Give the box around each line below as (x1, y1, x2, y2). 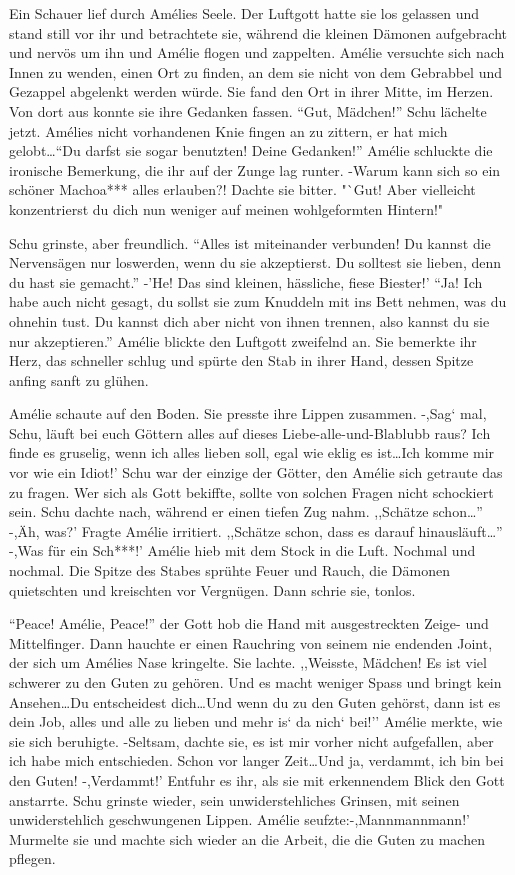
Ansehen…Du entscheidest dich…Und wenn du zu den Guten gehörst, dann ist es (9, 691, 501, 712)
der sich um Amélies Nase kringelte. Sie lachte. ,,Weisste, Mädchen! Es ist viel (9, 652, 487, 673)
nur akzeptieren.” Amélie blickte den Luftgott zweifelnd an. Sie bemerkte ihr (9, 330, 477, 351)
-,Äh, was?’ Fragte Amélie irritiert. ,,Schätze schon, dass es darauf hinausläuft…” (9, 520, 503, 541)
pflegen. (9, 848, 56, 869)
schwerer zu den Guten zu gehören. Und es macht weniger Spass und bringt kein (9, 672, 502, 692)
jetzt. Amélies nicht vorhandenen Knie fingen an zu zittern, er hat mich (9, 120, 448, 141)
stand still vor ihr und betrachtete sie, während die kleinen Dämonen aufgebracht (9, 22, 508, 43)
